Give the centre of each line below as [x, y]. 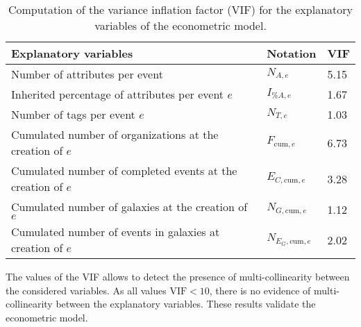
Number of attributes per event [87, 74]
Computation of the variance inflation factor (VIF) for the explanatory [180, 9]
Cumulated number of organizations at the [115, 134]
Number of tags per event [73, 114]
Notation [292, 53]
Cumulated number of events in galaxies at [116, 232]
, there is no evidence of [260, 290]
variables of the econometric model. [180, 25]
